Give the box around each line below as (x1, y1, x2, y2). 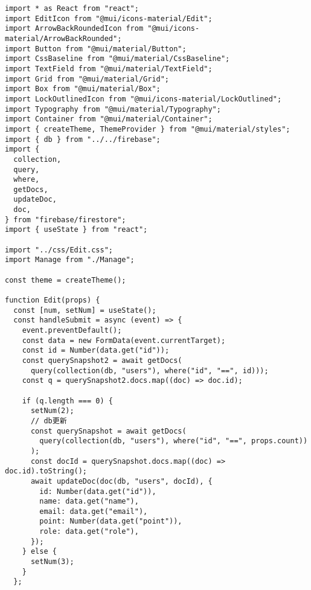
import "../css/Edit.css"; (5, 245, 113, 254)
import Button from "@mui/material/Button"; (5, 44, 187, 53)
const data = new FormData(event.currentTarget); (22, 336, 226, 345)
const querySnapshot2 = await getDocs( (22, 356, 182, 365)
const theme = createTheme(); (5, 275, 126, 284)
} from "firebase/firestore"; (5, 215, 126, 224)
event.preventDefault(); (22, 326, 122, 335)
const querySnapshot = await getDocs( (30, 426, 187, 435)
